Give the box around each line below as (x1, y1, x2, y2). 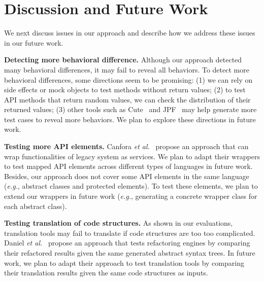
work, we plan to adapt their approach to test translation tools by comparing (4, 257, 244, 268)
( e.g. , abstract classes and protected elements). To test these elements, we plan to (4, 181, 258, 191)
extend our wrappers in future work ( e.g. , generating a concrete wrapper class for (4, 191, 257, 201)
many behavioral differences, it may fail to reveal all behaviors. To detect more (4, 64, 249, 75)
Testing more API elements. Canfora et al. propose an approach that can (4, 141, 249, 152)
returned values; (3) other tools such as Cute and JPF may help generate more (4, 104, 257, 115)
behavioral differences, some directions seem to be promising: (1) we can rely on (4, 74, 253, 85)
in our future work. (4, 37, 63, 48)
